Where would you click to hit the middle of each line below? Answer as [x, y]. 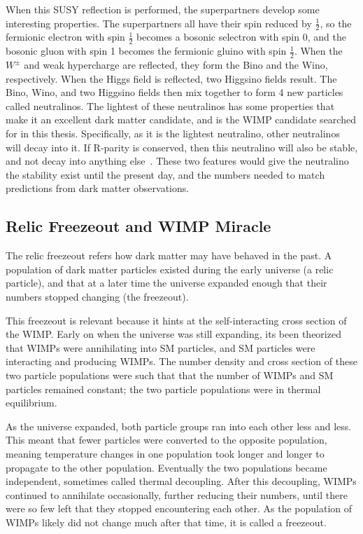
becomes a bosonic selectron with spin [218, 37]
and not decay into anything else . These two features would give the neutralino [177, 161]
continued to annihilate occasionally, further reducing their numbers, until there [177, 494]
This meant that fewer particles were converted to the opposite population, [166, 440]
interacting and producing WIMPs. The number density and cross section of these [181, 361]
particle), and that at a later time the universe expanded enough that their [166, 283]
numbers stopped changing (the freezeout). [97, 296]
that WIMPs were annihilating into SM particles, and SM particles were [161, 347]
